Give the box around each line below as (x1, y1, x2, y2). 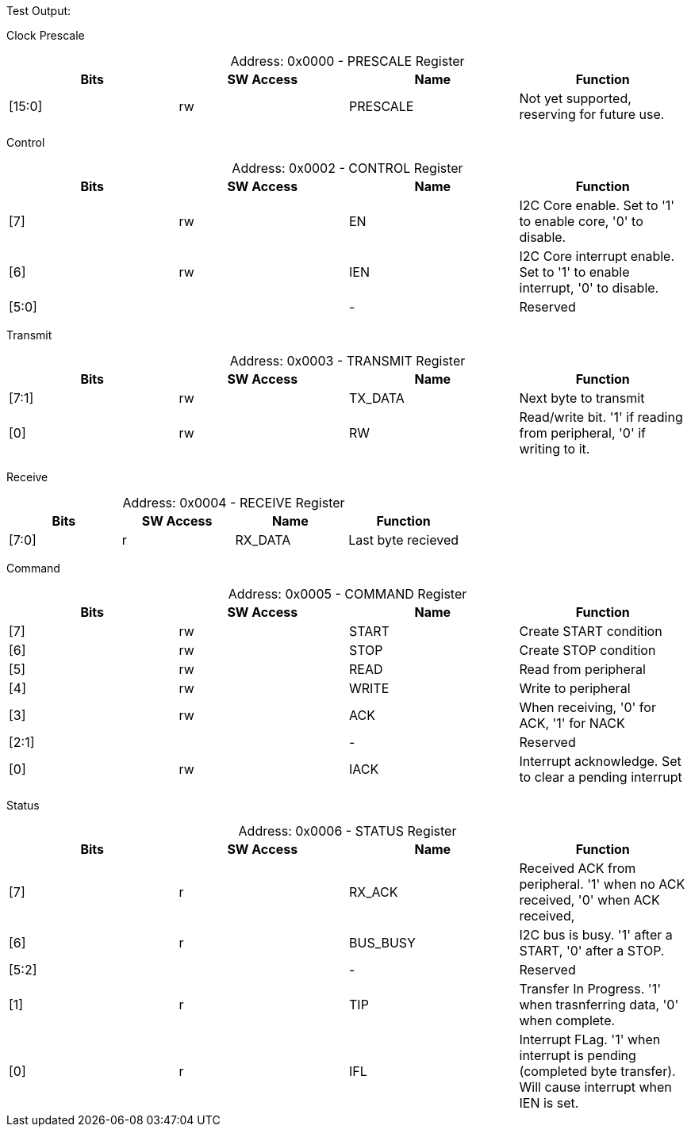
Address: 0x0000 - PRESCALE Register (230, 53, 465, 69)
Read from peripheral (519, 661, 646, 677)
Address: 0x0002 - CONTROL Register (232, 160, 463, 176)
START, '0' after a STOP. (519, 943, 665, 959)
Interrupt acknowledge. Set (519, 753, 681, 769)
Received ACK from (519, 860, 636, 876)
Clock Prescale (6, 29, 85, 42)
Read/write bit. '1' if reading (519, 409, 683, 425)
